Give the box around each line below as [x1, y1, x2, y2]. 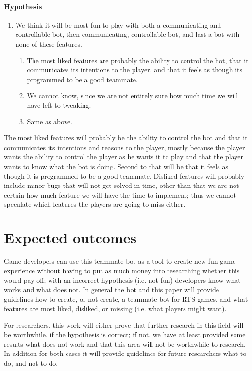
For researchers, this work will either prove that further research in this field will [4, 320, 244, 330]
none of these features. [15, 38, 82, 49]
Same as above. [27, 116, 72, 126]
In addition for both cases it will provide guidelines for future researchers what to [4, 348, 247, 358]
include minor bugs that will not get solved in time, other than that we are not [4, 180, 239, 190]
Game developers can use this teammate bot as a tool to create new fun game [4, 256, 236, 266]
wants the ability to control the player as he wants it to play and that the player [4, 152, 244, 162]
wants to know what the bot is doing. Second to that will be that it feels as [4, 161, 228, 171]
